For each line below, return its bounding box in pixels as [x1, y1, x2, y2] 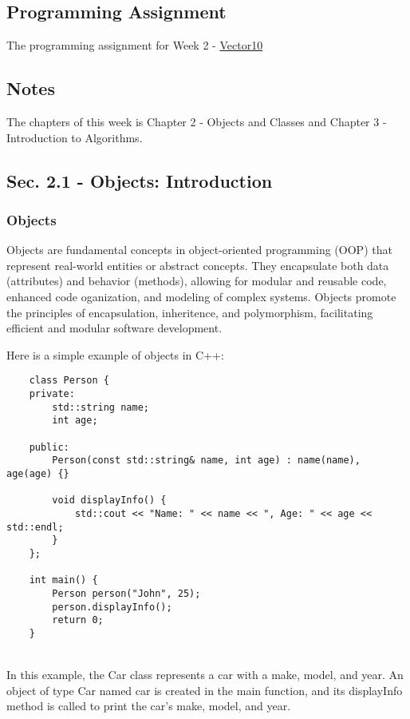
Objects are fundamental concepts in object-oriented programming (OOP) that [6, 241, 392, 258]
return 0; [52, 614, 104, 626]
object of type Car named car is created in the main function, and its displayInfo [6, 681, 403, 698]
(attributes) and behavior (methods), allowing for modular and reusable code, [6, 272, 387, 289]
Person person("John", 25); [52, 587, 201, 599]
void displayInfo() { [52, 495, 167, 506]
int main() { [29, 574, 98, 586]
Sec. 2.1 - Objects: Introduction [6, 168, 273, 193]
